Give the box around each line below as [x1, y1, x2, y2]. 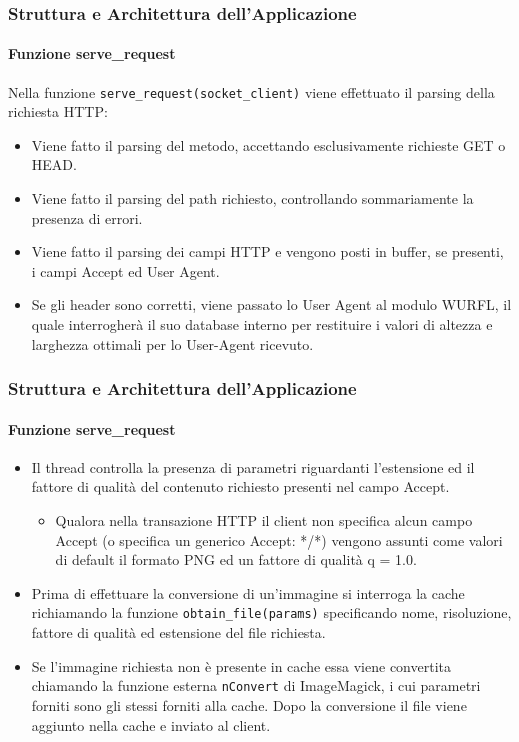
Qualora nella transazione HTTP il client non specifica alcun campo [55, 510, 473, 531]
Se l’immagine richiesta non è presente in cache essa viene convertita [31, 655, 451, 676]
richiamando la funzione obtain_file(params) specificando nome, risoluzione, [31, 602, 512, 623]
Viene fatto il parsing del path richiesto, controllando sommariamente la [31, 188, 474, 209]
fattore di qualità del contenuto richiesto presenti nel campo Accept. [31, 476, 450, 497]
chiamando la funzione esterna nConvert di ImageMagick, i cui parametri [31, 675, 481, 696]
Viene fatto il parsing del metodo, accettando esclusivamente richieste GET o [31, 134, 506, 155]
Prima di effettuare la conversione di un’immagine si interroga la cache [31, 582, 465, 603]
